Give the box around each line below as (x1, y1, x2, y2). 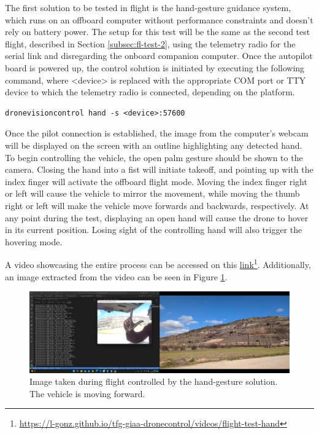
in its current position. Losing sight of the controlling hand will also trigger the (5, 223, 302, 236)
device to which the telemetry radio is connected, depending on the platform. (5, 85, 295, 98)
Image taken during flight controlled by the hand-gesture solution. (29, 375, 278, 388)
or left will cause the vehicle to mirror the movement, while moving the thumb (5, 187, 300, 200)
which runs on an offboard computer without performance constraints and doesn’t (5, 13, 313, 26)
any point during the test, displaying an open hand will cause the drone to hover (5, 211, 309, 224)
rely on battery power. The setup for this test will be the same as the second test (5, 25, 310, 38)
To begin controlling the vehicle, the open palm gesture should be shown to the (5, 151, 303, 164)
